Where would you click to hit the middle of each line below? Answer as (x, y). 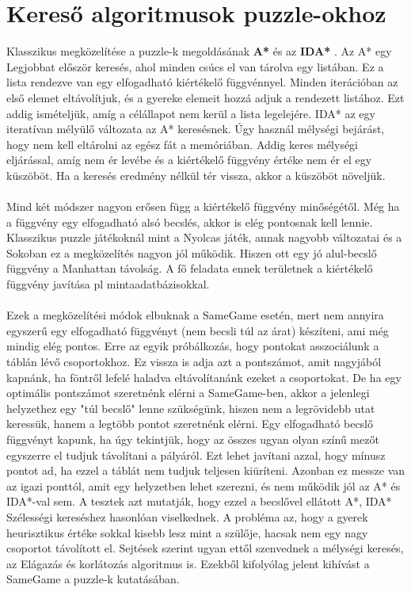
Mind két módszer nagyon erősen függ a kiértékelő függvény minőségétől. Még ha (203, 206)
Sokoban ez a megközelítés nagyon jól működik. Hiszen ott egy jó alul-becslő (192, 252)
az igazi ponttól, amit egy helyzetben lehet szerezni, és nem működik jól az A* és (204, 485)
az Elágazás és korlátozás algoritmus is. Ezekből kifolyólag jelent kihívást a (188, 563)
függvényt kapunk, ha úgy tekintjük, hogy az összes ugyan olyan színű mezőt (193, 439)
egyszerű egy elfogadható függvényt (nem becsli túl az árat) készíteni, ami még (198, 330)
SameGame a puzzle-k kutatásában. (93, 579)
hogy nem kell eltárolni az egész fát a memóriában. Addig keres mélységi (183, 144)
